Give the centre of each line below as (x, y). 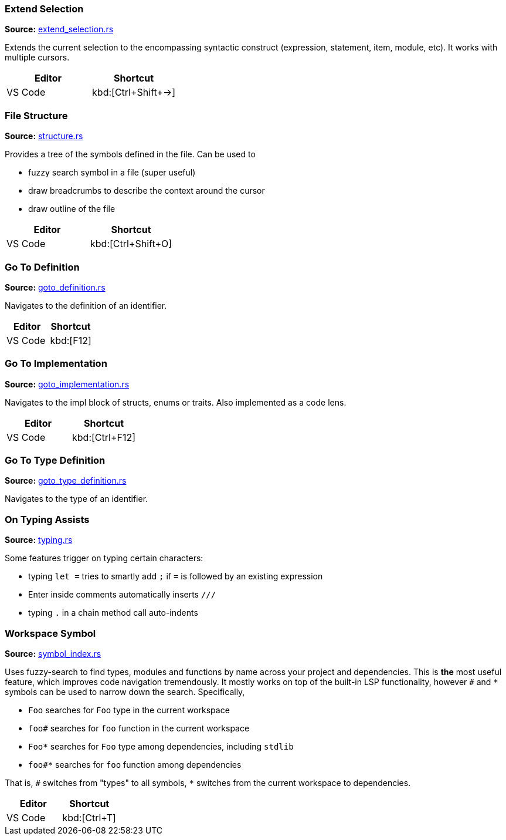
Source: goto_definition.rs (55, 287)
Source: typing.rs (39, 540)
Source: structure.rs (44, 136)
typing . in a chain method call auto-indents (113, 613)
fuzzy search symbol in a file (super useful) (112, 173)
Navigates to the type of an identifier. (77, 499)
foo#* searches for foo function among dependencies (135, 764)
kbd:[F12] (71, 340)
